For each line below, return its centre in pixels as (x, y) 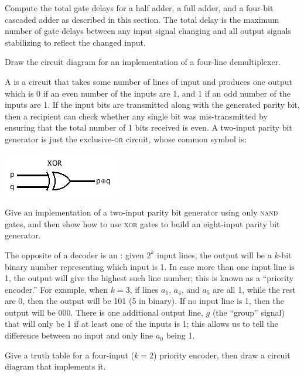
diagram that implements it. (55, 366)
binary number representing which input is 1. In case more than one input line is (150, 266)
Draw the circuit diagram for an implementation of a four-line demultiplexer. (143, 62)
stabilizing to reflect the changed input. (75, 42)
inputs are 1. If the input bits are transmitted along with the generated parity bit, (152, 105)
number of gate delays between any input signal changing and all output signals (148, 31)
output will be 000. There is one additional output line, (104, 312)
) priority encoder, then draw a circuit (222, 355)
